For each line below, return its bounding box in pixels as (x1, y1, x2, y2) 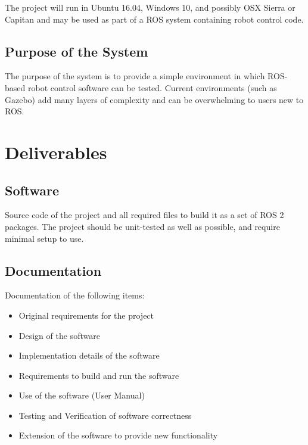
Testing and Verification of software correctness (18, 409, 192, 421)
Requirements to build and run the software (18, 369, 179, 381)
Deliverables (5, 139, 107, 164)
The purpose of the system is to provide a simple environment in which (5, 70, 265, 82)
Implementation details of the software (18, 349, 160, 362)
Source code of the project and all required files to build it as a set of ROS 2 (5, 209, 284, 221)
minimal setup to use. (5, 232, 84, 244)
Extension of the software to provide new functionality (18, 429, 218, 441)
